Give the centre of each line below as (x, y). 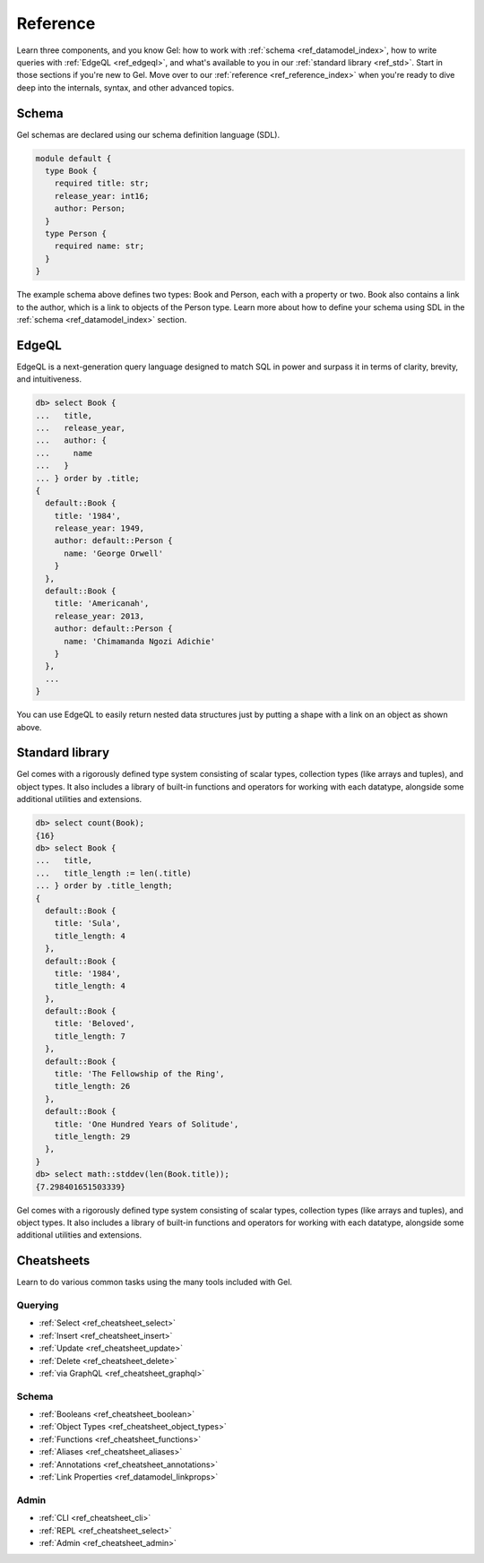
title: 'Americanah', (102, 604)
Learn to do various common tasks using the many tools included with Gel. (155, 1282)
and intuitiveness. (49, 379)
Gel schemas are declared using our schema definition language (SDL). (148, 134)
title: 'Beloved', (95, 1023)
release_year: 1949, (99, 528)
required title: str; (102, 183)
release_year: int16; (102, 196)
